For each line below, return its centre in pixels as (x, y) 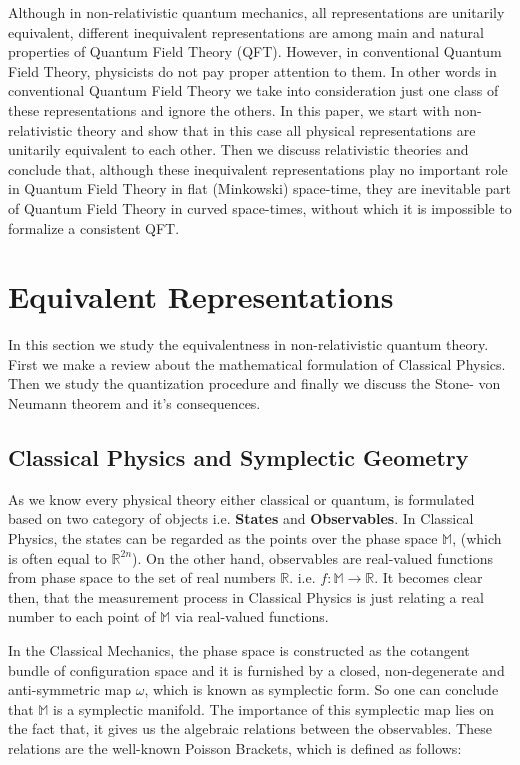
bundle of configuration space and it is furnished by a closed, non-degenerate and (256, 669)
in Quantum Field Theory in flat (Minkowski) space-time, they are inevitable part (259, 188)
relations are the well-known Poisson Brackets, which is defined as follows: (235, 747)
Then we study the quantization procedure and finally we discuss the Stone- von (254, 383)
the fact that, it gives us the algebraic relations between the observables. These (250, 728)
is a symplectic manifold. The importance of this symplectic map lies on (274, 708)
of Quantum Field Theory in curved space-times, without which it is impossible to (260, 207)
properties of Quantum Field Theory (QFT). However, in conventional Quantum (255, 51)
